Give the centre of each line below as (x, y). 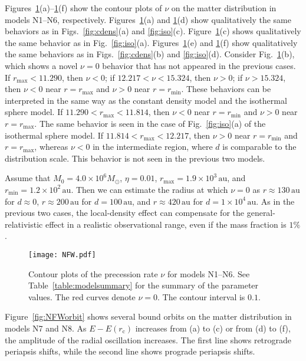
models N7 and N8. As (46, 328)
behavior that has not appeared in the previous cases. (199, 65)
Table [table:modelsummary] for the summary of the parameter (144, 285)
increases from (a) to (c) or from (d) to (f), (213, 328)
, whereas (51, 147)
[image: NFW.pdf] (62, 255)
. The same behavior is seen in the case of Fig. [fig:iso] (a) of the (150, 123)
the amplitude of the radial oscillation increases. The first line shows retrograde (148, 339)
